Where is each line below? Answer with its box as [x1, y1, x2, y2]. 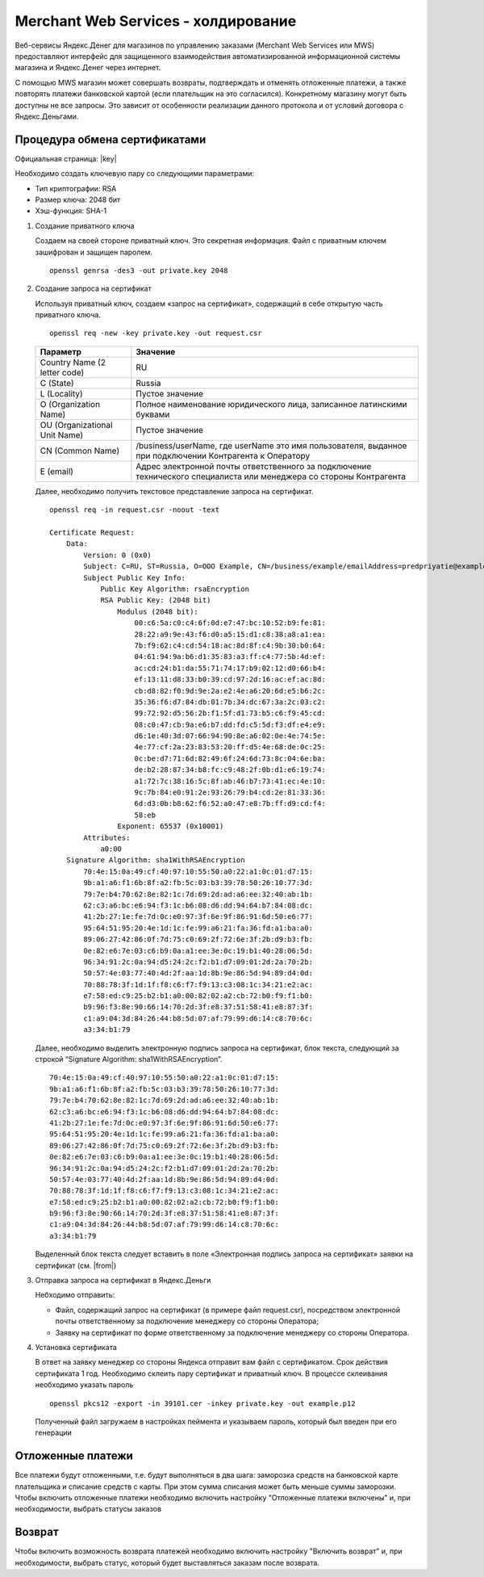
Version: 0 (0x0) [83, 550, 152, 560]
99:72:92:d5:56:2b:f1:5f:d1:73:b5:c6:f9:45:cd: [134, 709, 326, 718]
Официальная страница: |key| [15, 153, 117, 163]
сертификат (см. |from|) [35, 1260, 117, 1270]
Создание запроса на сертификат [35, 283, 152, 294]
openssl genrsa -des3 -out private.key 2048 [49, 266, 229, 275]
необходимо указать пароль [35, 1380, 134, 1390]
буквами [136, 409, 170, 420]
